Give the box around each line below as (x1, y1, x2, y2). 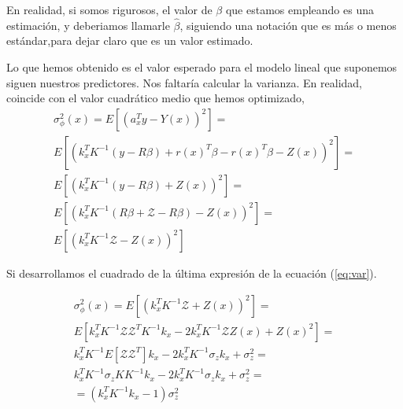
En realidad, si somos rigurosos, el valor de (6, 2, 213, 17)
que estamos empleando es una (225, 2, 374, 17)
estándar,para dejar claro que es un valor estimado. (6, 32, 253, 49)
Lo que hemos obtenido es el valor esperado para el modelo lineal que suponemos (6, 59, 397, 75)
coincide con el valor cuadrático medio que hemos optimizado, (6, 90, 305, 106)
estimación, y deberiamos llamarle (6, 17, 170, 33)
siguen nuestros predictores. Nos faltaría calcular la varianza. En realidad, (6, 74, 362, 90)
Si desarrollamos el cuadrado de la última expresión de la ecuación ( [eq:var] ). (6, 264, 377, 281)
